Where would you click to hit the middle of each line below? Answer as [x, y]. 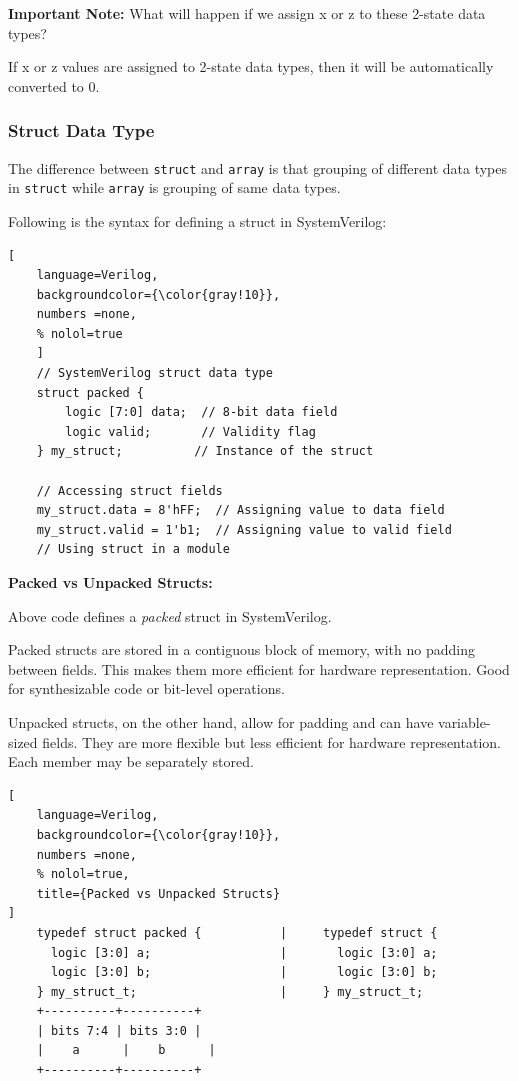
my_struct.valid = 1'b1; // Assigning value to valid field [244, 529]
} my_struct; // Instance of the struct [205, 451]
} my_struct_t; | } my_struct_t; [230, 991]
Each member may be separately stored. [131, 761]
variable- [464, 721]
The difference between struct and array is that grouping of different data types [258, 167]
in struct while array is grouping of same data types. [174, 187]
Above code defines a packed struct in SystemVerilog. [170, 615]
